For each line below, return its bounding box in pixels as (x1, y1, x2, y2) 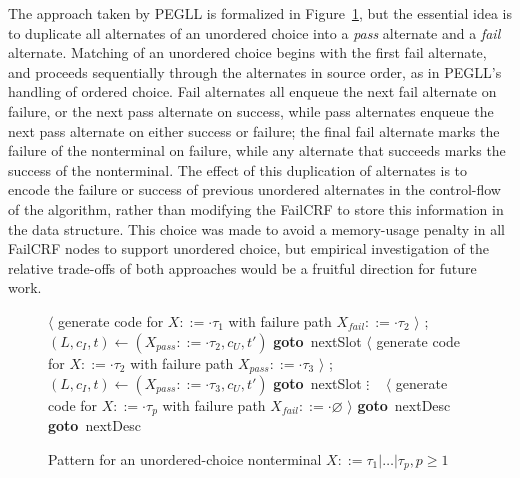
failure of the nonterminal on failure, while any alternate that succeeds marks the (8, 140, 506, 161)
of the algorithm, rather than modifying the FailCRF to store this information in (8, 198, 504, 219)
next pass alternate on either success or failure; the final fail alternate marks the (8, 120, 500, 141)
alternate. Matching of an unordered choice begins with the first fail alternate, (8, 42, 487, 63)
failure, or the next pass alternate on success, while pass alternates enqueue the (8, 100, 494, 121)
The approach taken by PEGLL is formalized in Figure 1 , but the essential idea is (8, 3, 512, 23)
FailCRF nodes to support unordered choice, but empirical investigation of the (8, 238, 489, 259)
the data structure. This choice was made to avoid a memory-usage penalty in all (8, 218, 505, 239)
